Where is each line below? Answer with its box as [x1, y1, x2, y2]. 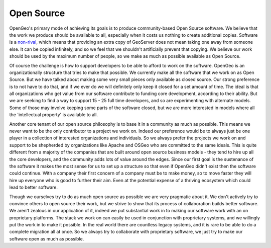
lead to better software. [9, 184, 58, 191]
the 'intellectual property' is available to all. [9, 112, 98, 118]
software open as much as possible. [9, 235, 84, 241]
